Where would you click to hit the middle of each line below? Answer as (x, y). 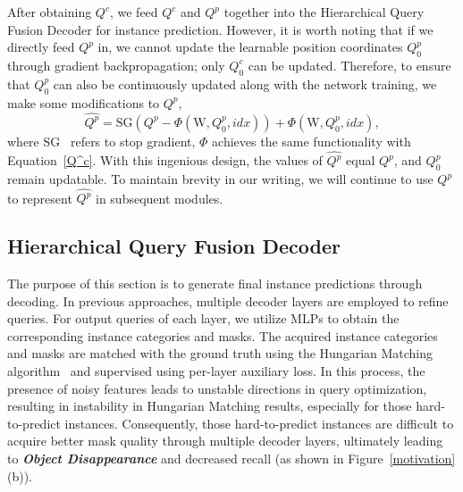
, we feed (134, 12)
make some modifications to (84, 102)
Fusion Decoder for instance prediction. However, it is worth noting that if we (220, 29)
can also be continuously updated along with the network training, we (245, 83)
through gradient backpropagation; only (116, 65)
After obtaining (50, 12)
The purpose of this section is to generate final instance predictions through (215, 284)
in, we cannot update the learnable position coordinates (250, 47)
